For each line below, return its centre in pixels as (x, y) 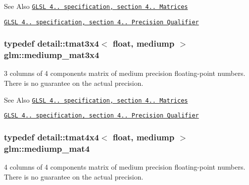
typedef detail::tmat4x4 (51, 137)
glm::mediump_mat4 (47, 148)
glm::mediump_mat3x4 (52, 55)
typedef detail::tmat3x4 (51, 43)
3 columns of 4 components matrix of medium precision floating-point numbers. (125, 73)
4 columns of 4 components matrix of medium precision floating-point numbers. (125, 167)
